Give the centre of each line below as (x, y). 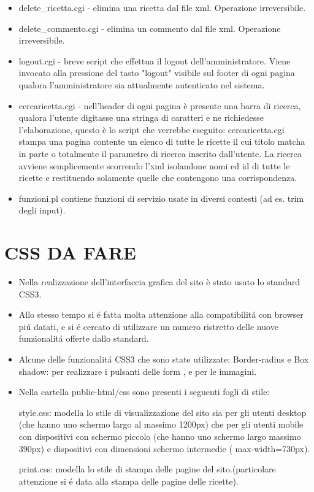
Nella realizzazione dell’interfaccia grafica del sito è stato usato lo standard (159, 282)
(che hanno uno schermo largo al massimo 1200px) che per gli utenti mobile (161, 424)
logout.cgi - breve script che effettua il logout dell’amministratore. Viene (155, 60)
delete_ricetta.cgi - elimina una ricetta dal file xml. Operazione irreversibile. (162, 7)
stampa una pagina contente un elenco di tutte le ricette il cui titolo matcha (162, 141)
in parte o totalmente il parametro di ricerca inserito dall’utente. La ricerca (160, 153)
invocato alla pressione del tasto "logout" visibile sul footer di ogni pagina (157, 73)
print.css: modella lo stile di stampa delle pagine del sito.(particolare (147, 469)
